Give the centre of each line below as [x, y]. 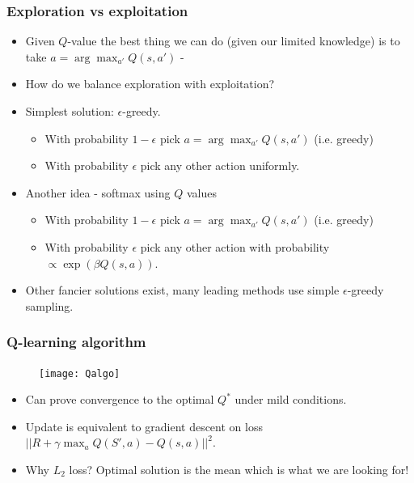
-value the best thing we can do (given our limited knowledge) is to [234, 41]
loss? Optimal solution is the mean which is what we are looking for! [239, 469]
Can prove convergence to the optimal [120, 399]
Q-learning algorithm [76, 342]
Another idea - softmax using [98, 192]
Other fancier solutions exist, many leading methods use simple [182, 290]
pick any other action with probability [235, 246]
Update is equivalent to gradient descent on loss [144, 426]
